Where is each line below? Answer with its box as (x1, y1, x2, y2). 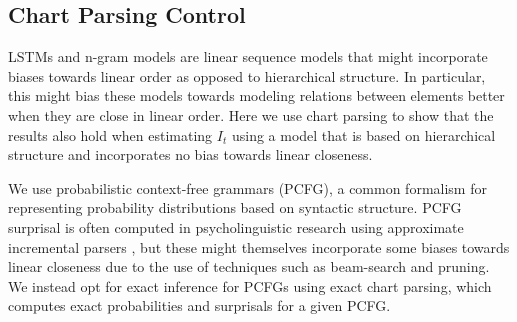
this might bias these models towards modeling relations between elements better (8, 85, 505, 106)
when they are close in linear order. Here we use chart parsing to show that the (8, 104, 494, 125)
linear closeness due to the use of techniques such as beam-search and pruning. (8, 256, 490, 277)
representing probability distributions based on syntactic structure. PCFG (8, 197, 462, 218)
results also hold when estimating (8, 124, 213, 145)
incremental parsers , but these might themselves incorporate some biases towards (8, 236, 510, 257)
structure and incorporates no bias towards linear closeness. (8, 144, 373, 165)
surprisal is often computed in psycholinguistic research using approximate (8, 216, 464, 237)
